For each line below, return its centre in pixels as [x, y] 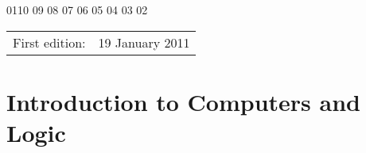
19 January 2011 [144, 42]
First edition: [49, 42]
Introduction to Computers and [183, 101]
